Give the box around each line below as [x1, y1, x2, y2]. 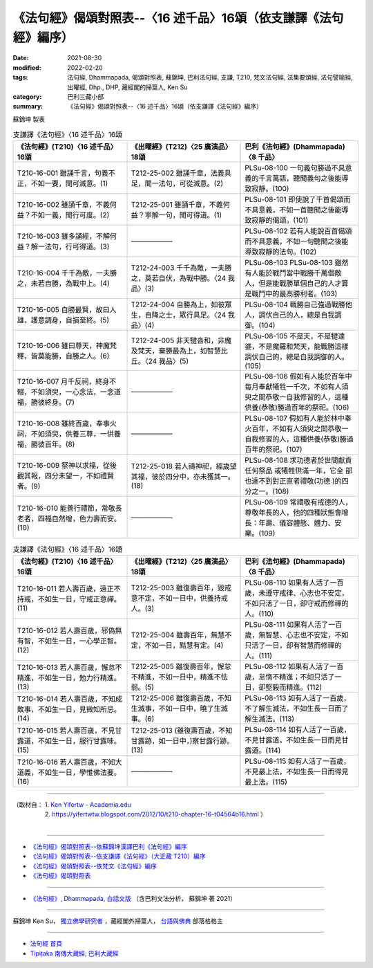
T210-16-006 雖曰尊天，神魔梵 [17, 341, 117, 351]
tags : [12, 73, 28, 82]
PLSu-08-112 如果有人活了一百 [245, 661, 344, 671]
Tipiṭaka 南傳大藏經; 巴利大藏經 [30, 949, 119, 958]
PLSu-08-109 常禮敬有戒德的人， [245, 497, 352, 507]
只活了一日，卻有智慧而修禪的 [245, 640, 342, 650]
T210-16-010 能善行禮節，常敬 [17, 504, 115, 513]
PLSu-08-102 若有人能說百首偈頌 [245, 226, 352, 236]
